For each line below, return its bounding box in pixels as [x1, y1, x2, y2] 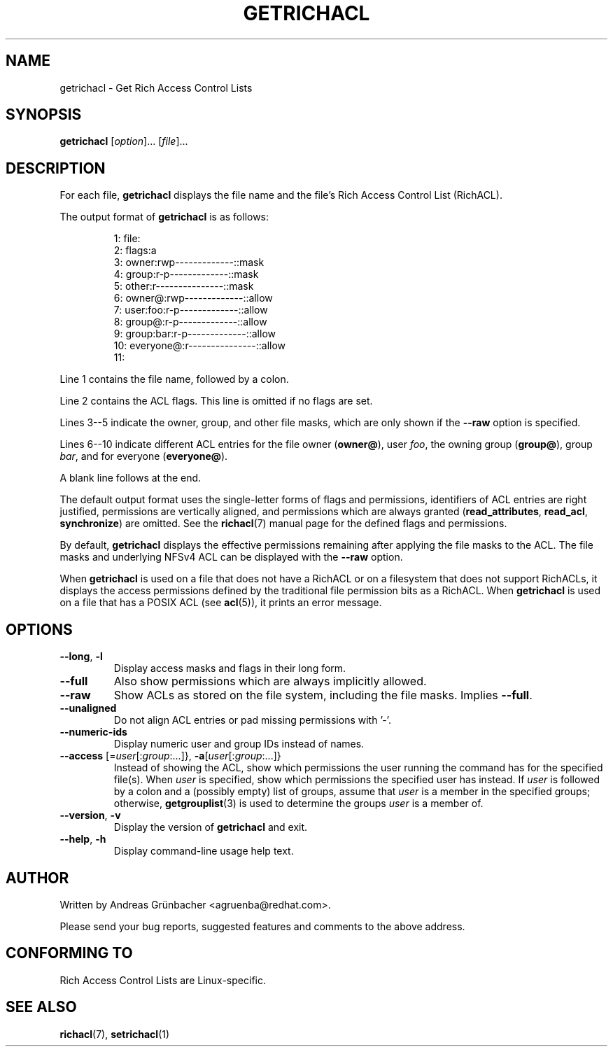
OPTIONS [6, 620, 73, 638]
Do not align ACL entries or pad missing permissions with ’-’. [113, 714, 391, 727]
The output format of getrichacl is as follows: [59, 211, 269, 223]
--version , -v [59, 809, 121, 822]
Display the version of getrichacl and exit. [113, 821, 308, 834]
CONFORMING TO [6, 944, 133, 962]
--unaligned [59, 702, 117, 715]
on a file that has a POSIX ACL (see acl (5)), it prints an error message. [59, 596, 382, 609]
